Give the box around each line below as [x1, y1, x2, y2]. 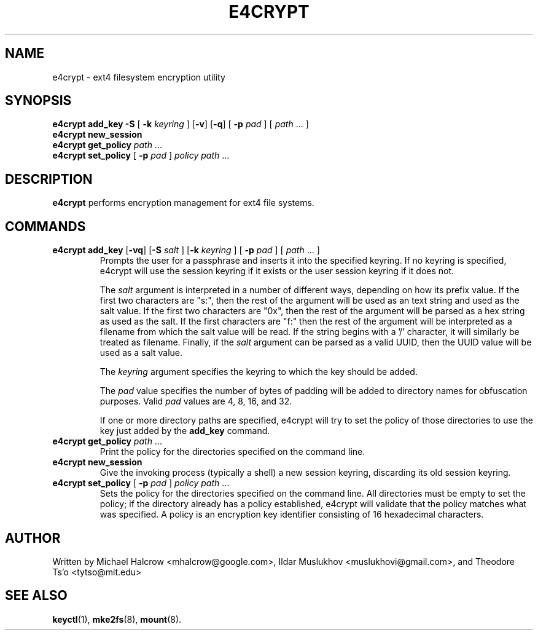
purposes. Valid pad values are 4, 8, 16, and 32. [99, 396, 292, 407]
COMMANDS [5, 218, 86, 234]
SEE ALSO [5, 588, 68, 604]
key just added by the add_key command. [99, 425, 270, 436]
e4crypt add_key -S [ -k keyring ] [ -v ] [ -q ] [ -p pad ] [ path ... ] [52, 119, 309, 130]
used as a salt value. [99, 347, 183, 358]
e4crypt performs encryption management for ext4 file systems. [52, 197, 314, 208]
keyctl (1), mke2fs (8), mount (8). [52, 613, 182, 625]
